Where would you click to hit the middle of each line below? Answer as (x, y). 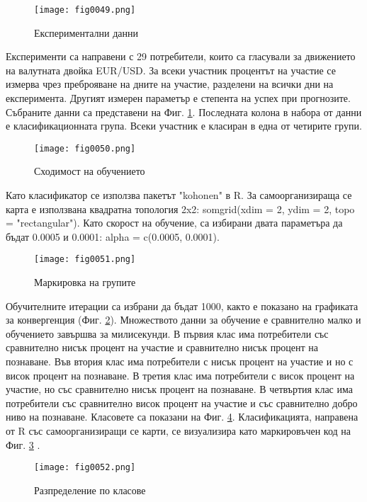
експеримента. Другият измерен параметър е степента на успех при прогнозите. (178, 98)
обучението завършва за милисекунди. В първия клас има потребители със (167, 333)
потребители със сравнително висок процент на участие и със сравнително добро (182, 403)
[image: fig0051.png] (85, 259)
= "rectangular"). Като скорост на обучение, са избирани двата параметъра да (174, 223)
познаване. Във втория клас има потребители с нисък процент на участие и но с (180, 361)
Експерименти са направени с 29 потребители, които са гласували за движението (181, 56)
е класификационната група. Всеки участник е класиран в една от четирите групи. (184, 126)
